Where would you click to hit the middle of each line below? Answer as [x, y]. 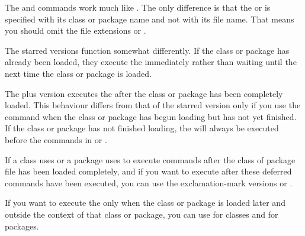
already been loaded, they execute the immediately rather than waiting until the [151, 62]
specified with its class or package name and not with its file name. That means [150, 19]
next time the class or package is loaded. [78, 73]
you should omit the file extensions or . [76, 30]
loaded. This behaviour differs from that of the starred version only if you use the [153, 105]
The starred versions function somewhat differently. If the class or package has [147, 50]
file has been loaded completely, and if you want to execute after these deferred [148, 171]
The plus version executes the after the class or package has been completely [144, 93]
